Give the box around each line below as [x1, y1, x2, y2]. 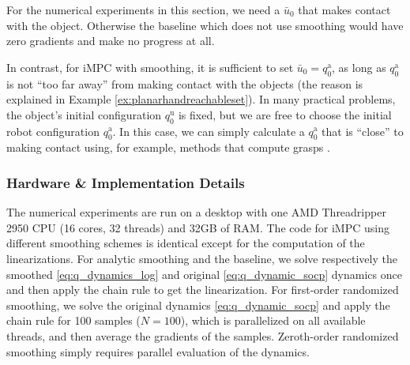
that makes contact [298, 2, 391, 17]
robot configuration [6, 122, 100, 139]
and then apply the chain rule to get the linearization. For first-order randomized [6, 281, 399, 298]
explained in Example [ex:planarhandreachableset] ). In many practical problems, [6, 91, 396, 107]
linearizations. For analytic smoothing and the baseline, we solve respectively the [6, 250, 397, 266]
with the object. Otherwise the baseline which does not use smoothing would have [6, 17, 404, 33]
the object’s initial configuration [6, 106, 162, 122]
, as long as [332, 58, 386, 75]
